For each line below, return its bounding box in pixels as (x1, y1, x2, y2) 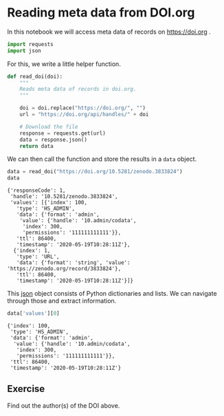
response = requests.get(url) (19, 129, 107, 137)
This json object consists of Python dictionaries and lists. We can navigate (7, 289, 218, 298)
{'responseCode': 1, (7, 187, 67, 194)
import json (7, 47, 41, 54)
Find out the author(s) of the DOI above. (7, 401, 120, 410)
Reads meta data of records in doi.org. (19, 86, 137, 93)
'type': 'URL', (16, 253, 60, 261)
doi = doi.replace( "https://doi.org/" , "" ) (19, 105, 146, 111)
